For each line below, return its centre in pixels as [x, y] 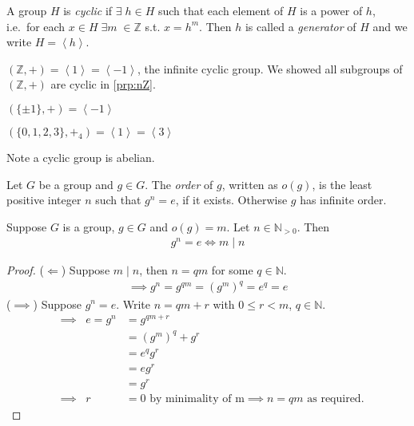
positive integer [44, 200]
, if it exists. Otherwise [231, 200]
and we [390, 26]
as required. [336, 399]
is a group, [89, 226]
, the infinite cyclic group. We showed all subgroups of [270, 68]
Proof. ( [25, 270]
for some [232, 270]
